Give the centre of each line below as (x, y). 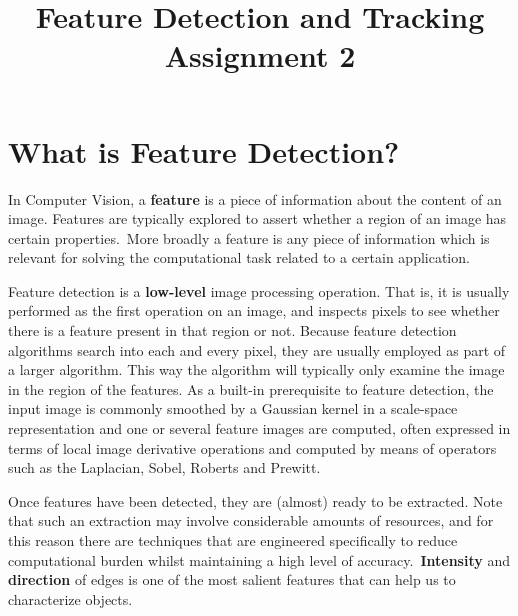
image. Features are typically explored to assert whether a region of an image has (257, 218)
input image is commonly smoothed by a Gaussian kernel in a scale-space (233, 408)
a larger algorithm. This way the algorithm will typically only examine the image (256, 369)
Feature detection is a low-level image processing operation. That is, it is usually (259, 290)
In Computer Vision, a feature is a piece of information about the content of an (255, 198)
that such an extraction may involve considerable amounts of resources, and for (251, 520)
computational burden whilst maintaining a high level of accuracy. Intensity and (259, 559)
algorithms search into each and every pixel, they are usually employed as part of (257, 349)
